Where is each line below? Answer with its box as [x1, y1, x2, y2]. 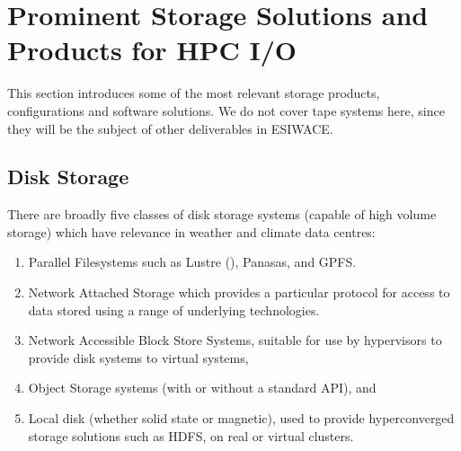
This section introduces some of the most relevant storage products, [7, 84, 380, 102]
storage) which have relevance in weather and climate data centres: [7, 222, 376, 241]
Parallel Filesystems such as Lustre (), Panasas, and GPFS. [28, 252, 357, 271]
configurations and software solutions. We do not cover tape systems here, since [7, 101, 445, 119]
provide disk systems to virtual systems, [28, 348, 249, 367]
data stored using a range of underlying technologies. [28, 300, 320, 319]
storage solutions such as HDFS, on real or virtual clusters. [28, 426, 354, 445]
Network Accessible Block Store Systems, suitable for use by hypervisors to [28, 331, 442, 349]
